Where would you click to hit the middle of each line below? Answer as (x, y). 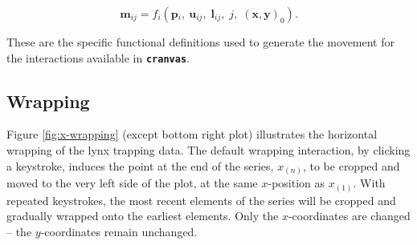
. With (369, 183)
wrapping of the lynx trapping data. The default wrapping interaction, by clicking (208, 150)
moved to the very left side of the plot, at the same (132, 183)
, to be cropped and (351, 165)
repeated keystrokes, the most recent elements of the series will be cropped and (201, 200)
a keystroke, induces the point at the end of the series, (140, 165)
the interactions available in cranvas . (98, 57)
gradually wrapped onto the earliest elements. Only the (143, 216)
